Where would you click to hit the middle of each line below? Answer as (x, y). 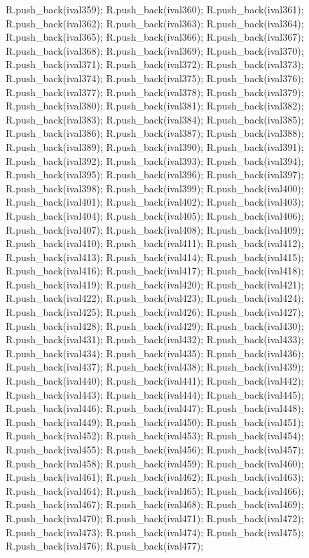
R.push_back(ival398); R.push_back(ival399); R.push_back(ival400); (155, 188)
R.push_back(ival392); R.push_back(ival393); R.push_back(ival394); (155, 160)
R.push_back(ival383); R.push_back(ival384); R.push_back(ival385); (155, 119)
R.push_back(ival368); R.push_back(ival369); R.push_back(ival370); (155, 50)
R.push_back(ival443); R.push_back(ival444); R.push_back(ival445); (155, 394)
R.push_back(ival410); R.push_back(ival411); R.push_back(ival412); (155, 243)
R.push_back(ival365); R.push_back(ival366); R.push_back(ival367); (155, 37)
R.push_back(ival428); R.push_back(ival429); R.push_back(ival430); (155, 325)
